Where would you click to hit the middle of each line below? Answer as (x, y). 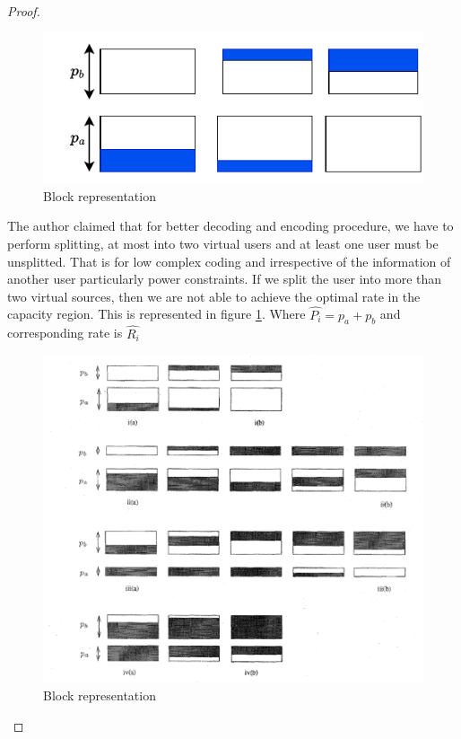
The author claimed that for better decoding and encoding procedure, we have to (230, 226)
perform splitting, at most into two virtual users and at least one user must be (223, 243)
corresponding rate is (65, 333)
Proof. (24, 11)
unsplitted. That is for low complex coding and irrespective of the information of (229, 261)
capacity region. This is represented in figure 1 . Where (157, 314)
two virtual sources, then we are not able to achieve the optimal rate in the (214, 296)
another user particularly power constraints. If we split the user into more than (225, 279)
